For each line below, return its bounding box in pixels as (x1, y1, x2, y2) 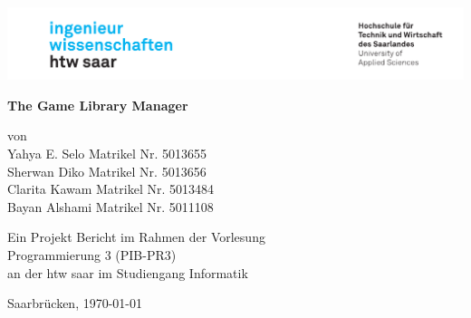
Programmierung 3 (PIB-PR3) (7, 245, 177, 264)
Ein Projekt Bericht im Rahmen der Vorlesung (7, 227, 265, 246)
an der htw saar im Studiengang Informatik (7, 263, 248, 282)
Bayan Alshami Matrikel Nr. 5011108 (7, 197, 214, 216)
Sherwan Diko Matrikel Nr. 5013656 (7, 161, 207, 180)
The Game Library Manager (7, 95, 188, 114)
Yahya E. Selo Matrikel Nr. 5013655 (7, 144, 207, 162)
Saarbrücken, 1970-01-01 (7, 294, 143, 313)
